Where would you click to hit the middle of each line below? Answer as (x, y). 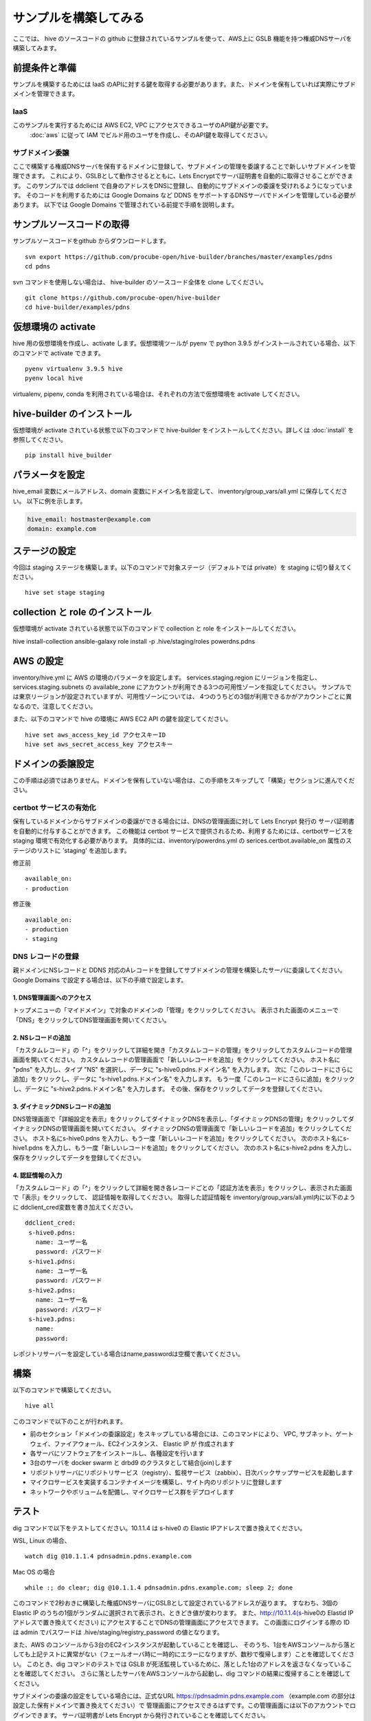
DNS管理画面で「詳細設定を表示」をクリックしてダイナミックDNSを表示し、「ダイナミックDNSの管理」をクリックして (180, 1119)
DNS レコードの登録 (46, 957)
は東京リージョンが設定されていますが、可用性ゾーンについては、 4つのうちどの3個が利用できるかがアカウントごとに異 (182, 697)
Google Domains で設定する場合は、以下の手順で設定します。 (100, 980)
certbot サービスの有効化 (54, 807)
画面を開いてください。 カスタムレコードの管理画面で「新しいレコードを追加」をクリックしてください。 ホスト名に (177, 1059)
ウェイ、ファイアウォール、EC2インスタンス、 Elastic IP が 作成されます (132, 1444)
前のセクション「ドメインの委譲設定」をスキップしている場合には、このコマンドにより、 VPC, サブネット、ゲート (192, 1434)
